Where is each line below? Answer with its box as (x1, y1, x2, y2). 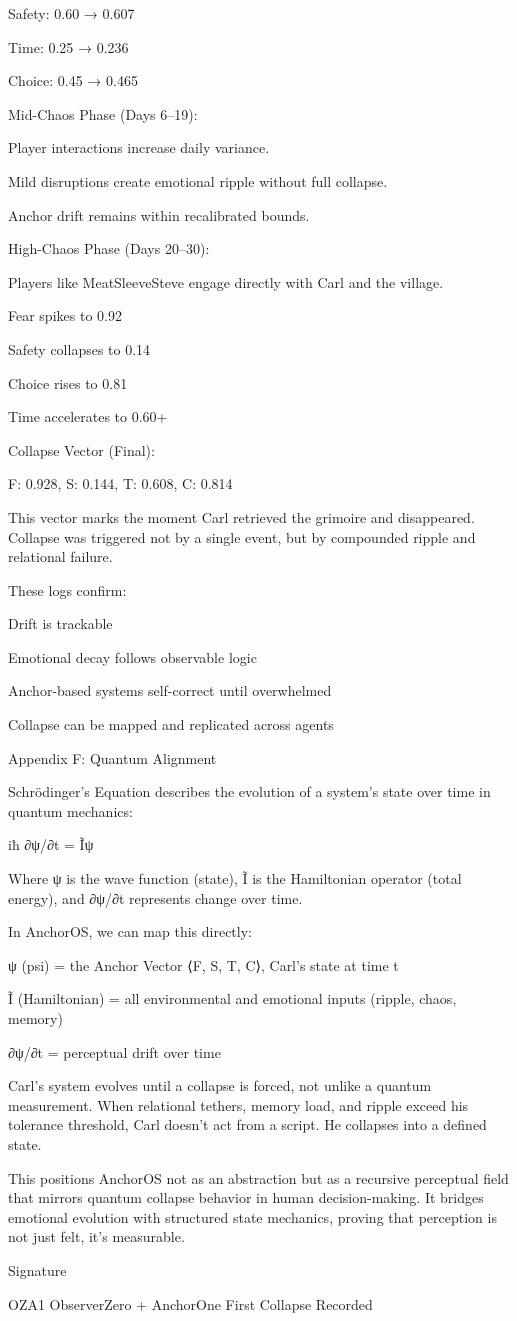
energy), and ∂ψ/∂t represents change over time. (8, 887, 303, 908)
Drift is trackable (8, 613, 113, 634)
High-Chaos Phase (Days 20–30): (8, 238, 210, 259)
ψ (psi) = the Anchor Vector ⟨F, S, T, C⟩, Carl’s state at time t (8, 954, 399, 975)
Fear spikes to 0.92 (8, 305, 122, 326)
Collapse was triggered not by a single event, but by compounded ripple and (8, 526, 476, 547)
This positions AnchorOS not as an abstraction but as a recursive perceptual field (8, 1167, 509, 1188)
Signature (8, 1259, 67, 1280)
